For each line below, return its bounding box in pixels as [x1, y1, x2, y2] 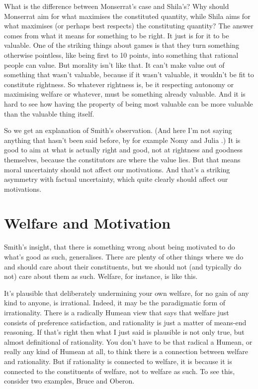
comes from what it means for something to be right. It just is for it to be [4, 30, 229, 40]
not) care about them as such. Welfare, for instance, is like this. [4, 271, 198, 281]
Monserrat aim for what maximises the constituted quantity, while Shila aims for [4, 10, 251, 21]
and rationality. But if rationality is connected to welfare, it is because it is [4, 356, 232, 366]
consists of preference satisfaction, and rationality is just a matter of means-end [4, 317, 247, 327]
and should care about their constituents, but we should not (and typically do [4, 261, 242, 271]
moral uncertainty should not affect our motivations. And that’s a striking [4, 164, 230, 174]
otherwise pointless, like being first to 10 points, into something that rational [4, 49, 239, 60]
